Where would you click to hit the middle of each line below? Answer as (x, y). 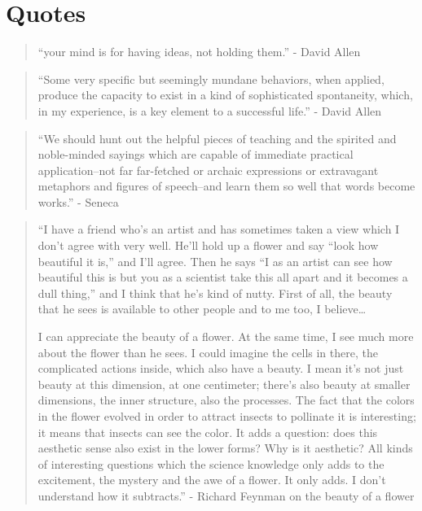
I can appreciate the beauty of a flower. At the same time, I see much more (226, 336)
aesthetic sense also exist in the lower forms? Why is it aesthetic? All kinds (225, 448)
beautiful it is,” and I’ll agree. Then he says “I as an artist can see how (215, 261)
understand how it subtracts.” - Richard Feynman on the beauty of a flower (226, 495)
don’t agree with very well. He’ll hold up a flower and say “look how (208, 245)
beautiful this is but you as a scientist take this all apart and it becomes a (223, 277)
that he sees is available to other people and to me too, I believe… (202, 309)
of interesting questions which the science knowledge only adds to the (211, 463)
